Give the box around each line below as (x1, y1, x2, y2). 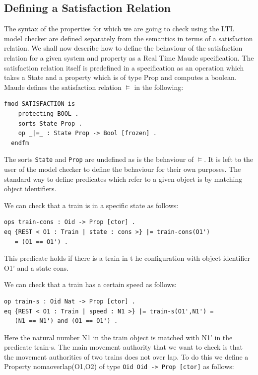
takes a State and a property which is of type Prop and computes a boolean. (4, 72, 237, 82)
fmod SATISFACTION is (4, 100, 75, 108)
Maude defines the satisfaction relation (4, 81, 122, 92)
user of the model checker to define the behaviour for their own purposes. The (4, 163, 241, 174)
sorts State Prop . (18, 120, 82, 127)
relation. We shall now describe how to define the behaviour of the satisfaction (4, 43, 243, 53)
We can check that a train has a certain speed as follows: (4, 279, 177, 290)
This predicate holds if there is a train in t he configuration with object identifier (4, 253, 250, 263)
